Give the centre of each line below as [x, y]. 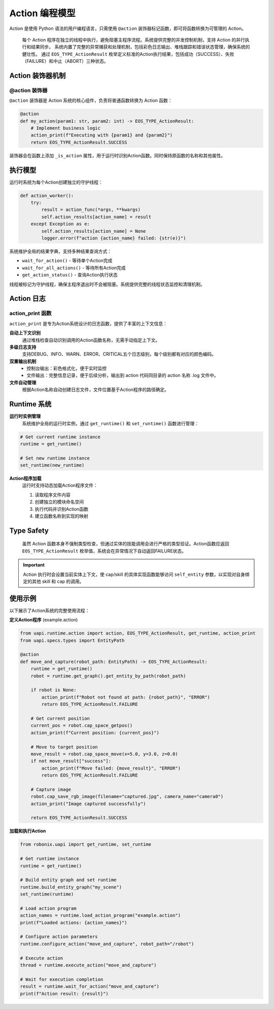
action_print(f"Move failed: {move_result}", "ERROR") [111, 768]
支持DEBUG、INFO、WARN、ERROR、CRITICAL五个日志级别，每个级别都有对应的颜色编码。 [119, 354]
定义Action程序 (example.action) [44, 620]
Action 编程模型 [42, 13]
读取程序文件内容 [53, 495]
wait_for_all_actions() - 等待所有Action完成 [74, 268]
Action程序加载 [25, 478]
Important [34, 565]
